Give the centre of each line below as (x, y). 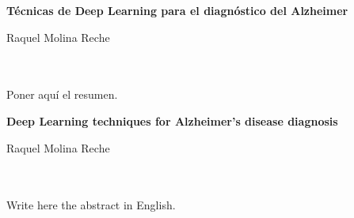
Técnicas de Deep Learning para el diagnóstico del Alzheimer (177, 10)
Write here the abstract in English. (91, 205)
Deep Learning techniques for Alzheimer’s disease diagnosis (172, 120)
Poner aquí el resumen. (62, 94)
